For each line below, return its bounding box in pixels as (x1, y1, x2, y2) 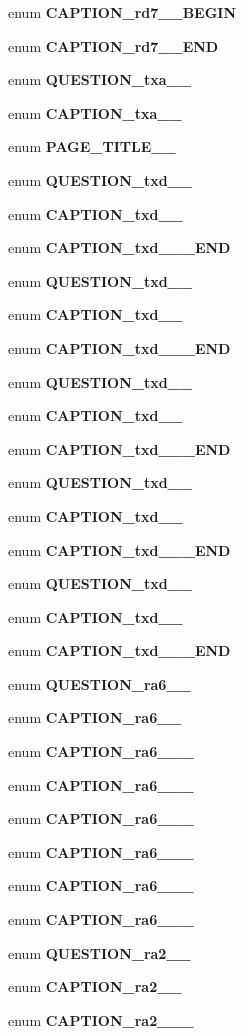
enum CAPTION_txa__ (8, 102, 182, 123)
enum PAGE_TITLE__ (8, 136, 176, 157)
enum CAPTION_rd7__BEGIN (8, 2, 237, 22)
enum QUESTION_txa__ (8, 69, 191, 90)
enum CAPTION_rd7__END (8, 35, 219, 56)
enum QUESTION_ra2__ (8, 942, 191, 963)
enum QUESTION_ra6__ (8, 673, 191, 694)
